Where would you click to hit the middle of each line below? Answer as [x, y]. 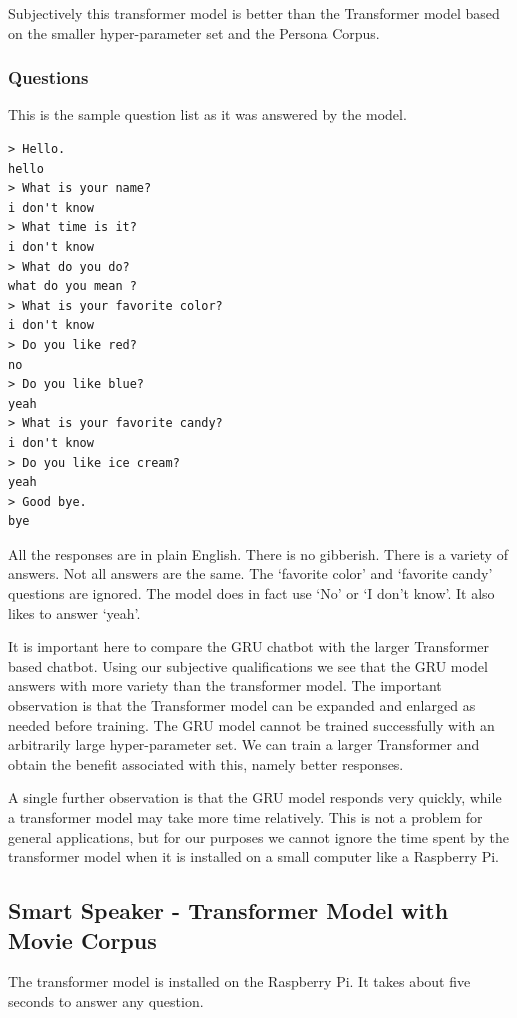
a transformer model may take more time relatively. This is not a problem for [245, 817]
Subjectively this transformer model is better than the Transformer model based [254, 13]
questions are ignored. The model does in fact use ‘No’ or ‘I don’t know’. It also [251, 593]
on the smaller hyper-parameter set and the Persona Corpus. [194, 32]
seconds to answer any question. [106, 1000]
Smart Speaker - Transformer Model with [228, 910]
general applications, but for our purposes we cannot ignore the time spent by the [259, 836]
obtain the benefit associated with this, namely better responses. [206, 763]
